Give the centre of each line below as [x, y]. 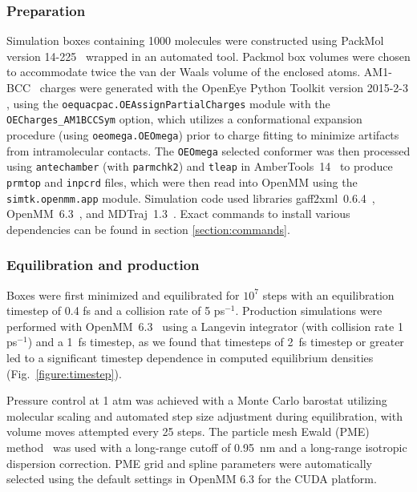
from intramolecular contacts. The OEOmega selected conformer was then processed [208, 150]
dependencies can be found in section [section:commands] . [148, 229]
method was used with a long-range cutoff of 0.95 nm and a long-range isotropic [207, 447]
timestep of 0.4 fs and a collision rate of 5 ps [116, 311]
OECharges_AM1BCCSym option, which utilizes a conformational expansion [184, 119]
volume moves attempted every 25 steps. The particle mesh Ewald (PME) [188, 432]
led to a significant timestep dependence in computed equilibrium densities [190, 357]
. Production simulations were [309, 311]
